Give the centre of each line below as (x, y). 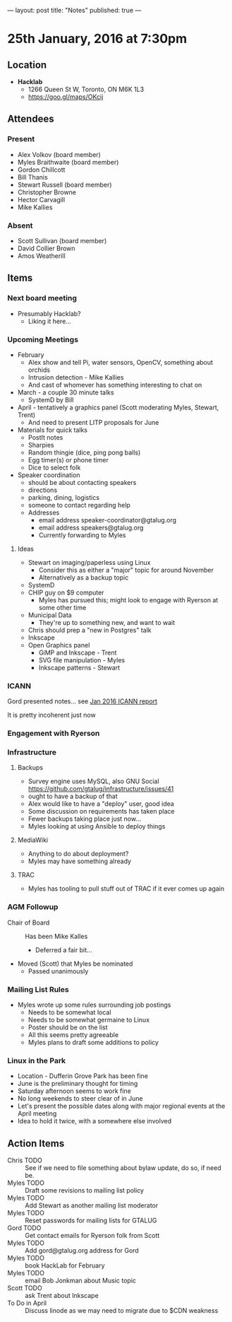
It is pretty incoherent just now (52, 715)
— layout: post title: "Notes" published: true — (74, 10)
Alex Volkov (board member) (59, 154)
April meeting (37, 1113)
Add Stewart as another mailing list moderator (92, 1205)
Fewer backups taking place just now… (85, 819)
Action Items (36, 1143)
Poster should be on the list (68, 1027)
